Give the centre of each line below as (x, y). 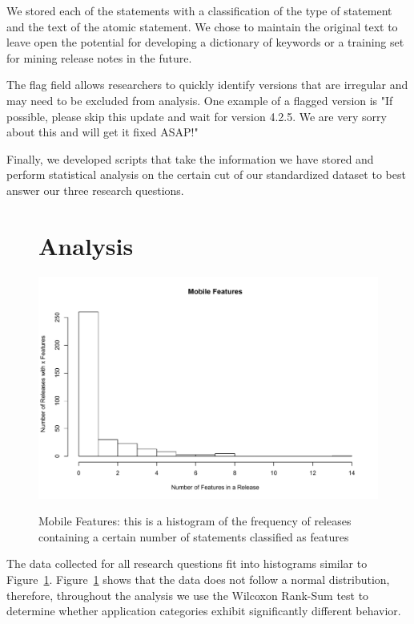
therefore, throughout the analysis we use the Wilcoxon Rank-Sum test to (188, 595)
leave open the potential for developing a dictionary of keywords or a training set (205, 42)
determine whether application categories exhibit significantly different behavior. (204, 611)
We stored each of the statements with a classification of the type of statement (199, 10)
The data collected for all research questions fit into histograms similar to (187, 563)
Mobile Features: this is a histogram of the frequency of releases (195, 521)
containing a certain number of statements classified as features (194, 536)
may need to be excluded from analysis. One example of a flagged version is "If (200, 100)
